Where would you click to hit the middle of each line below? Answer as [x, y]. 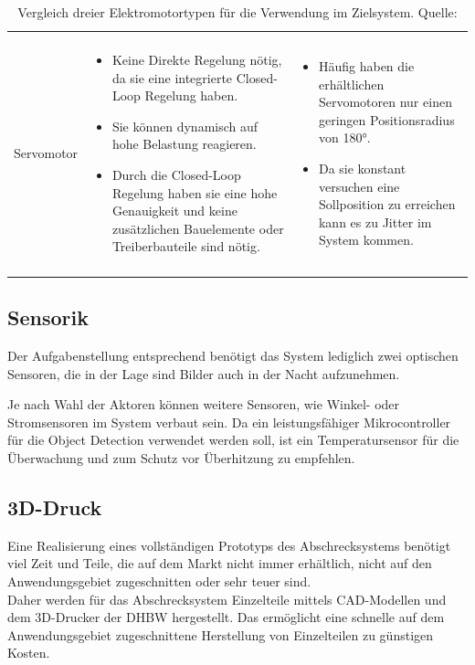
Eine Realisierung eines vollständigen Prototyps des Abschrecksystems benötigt [229, 545]
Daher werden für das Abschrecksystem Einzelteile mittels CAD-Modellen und [227, 599]
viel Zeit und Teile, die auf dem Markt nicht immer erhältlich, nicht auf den [220, 563]
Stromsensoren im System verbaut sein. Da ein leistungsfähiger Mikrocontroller [229, 422]
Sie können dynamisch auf [185, 126]
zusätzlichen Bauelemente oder [198, 228]
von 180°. [344, 137]
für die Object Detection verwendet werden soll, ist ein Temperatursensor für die [233, 440]
